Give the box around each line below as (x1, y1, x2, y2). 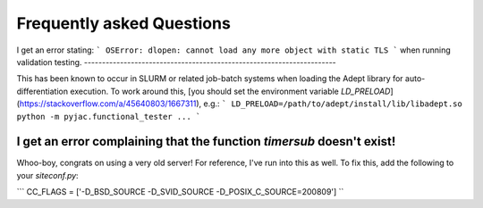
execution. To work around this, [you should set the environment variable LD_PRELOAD (70, 86, 391, 96)
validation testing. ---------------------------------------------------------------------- (16, 56, 337, 67)
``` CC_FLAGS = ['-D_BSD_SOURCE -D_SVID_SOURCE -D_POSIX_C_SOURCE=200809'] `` (16, 187, 344, 197)
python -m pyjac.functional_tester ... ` (16, 112, 201, 121)
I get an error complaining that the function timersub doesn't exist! (16, 134, 396, 149)
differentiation (16, 86, 69, 96)
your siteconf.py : (16, 170, 80, 180)
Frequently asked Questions (16, 13, 232, 33)
